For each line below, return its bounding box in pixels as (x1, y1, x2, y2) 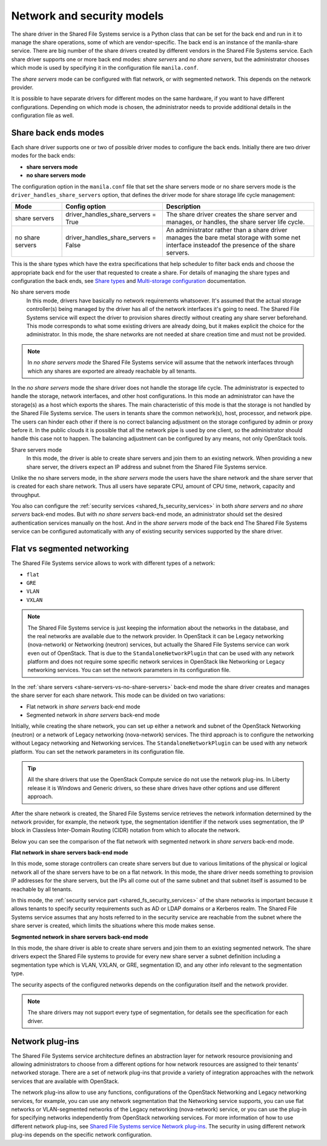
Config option (65, 202, 106, 211)
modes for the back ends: (11, 152, 76, 159)
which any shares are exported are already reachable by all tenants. (27, 367, 197, 375)
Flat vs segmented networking (11, 544, 129, 554)
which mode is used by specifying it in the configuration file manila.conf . (11, 64, 199, 72)
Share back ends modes (11, 127, 104, 138)
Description (166, 202, 201, 211)
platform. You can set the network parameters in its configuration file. (11, 748, 185, 755)
